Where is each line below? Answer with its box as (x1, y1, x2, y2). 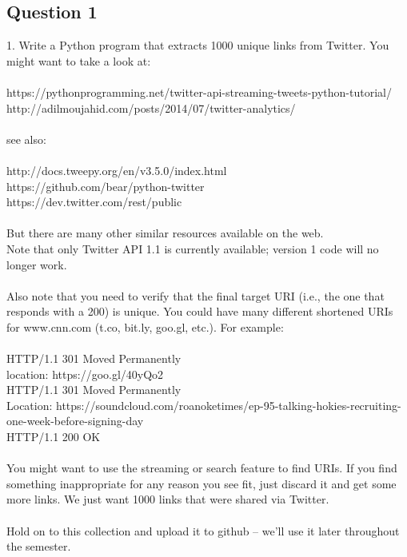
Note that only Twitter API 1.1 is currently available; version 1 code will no (6, 240, 379, 257)
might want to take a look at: (6, 52, 151, 69)
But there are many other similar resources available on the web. (6, 225, 324, 241)
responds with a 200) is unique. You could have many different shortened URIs (6, 303, 393, 320)
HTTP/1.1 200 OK (6, 428, 101, 445)
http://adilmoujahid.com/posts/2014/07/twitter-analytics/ (6, 99, 296, 116)
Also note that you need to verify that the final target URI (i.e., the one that (6, 287, 385, 304)
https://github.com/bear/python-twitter (6, 177, 205, 194)
